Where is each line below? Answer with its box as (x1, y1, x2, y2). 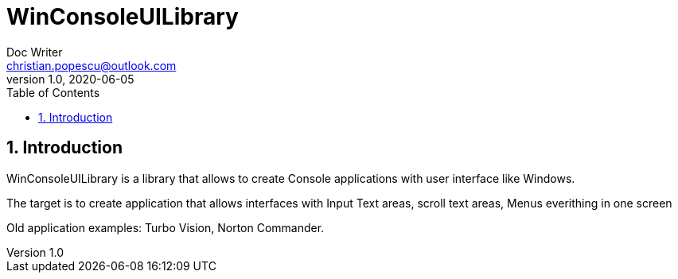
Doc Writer (6, 45, 63, 59)
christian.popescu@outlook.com (6, 58, 177, 72)
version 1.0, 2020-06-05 (6, 72, 134, 86)
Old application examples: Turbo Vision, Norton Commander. (6, 220, 325, 234)
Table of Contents (6, 85, 100, 99)
